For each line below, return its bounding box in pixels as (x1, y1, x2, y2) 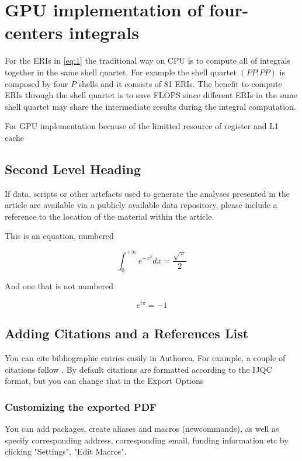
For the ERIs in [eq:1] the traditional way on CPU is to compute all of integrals (5, 54, 290, 67)
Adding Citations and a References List (5, 324, 249, 342)
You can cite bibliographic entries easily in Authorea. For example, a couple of (5, 352, 286, 364)
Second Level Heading (5, 160, 141, 178)
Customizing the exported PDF (5, 399, 157, 414)
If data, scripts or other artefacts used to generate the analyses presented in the (5, 187, 290, 199)
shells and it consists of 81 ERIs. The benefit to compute (78, 77, 282, 89)
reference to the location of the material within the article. (5, 210, 214, 222)
